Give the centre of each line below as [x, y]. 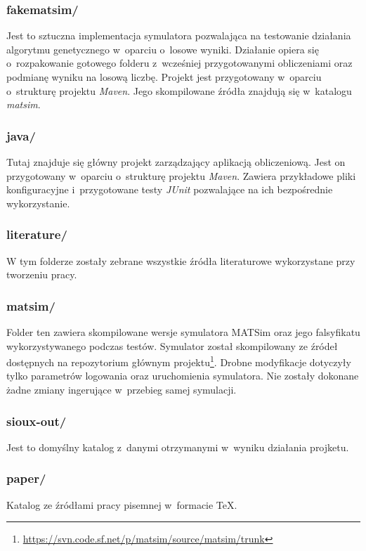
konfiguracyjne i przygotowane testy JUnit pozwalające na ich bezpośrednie [170, 189]
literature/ [37, 234]
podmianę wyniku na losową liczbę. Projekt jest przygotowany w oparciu [164, 77]
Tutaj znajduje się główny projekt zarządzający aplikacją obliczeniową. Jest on [176, 162]
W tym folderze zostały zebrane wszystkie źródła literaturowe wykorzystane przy [181, 260]
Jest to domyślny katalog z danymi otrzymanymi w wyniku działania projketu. [178, 447]
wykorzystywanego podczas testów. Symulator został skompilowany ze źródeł [172, 345]
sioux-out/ [37, 421]
